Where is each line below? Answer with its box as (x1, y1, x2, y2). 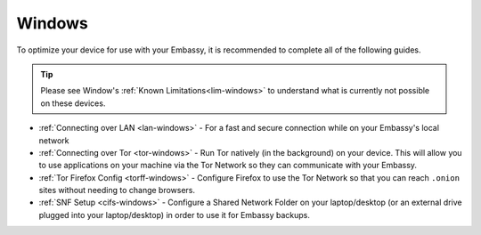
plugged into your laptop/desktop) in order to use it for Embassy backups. (38, 209, 311, 220)
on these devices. (40, 98, 106, 109)
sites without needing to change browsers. (38, 185, 196, 196)
